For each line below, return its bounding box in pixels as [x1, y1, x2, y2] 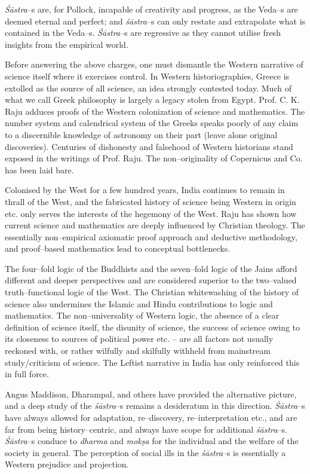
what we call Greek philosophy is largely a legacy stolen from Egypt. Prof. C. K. [5, 93, 300, 106]
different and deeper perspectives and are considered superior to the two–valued [5, 274, 297, 286]
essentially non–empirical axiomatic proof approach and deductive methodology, [5, 230, 297, 243]
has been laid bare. [5, 163, 74, 176]
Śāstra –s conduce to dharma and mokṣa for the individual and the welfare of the [5, 435, 299, 447]
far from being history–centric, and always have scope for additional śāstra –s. [5, 423, 287, 435]
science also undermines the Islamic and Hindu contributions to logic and [5, 297, 273, 310]
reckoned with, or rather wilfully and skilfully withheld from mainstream [5, 344, 271, 357]
